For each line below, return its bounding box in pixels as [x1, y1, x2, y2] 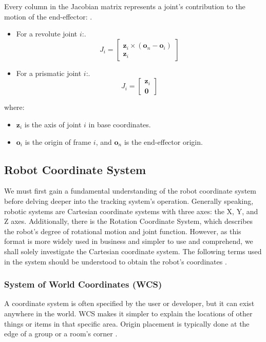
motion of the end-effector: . [4, 11, 92, 22]
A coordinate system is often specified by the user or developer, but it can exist [4, 298, 255, 309]
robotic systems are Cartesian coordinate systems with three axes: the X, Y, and [4, 205, 258, 216]
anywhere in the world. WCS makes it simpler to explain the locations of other [4, 308, 253, 318]
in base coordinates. [88, 119, 151, 129]
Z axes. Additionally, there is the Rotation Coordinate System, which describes [4, 216, 253, 226]
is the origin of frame [25, 136, 91, 147]
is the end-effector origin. [124, 136, 203, 147]
